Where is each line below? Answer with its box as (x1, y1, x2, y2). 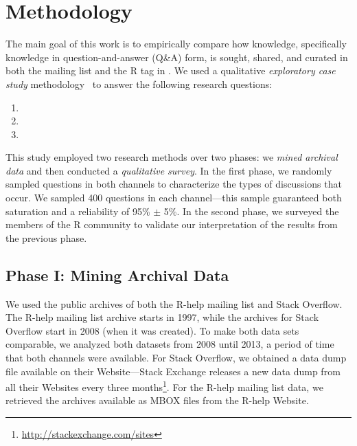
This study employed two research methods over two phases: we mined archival (5, 150, 338, 164)
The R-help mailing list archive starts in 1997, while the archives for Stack (5, 310, 319, 324)
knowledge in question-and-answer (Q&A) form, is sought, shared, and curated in (5, 49, 348, 64)
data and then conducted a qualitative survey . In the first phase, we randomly (5, 163, 332, 177)
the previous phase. (5, 230, 87, 245)
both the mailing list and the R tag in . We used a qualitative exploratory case (5, 63, 336, 78)
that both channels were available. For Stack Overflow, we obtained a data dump (5, 350, 347, 365)
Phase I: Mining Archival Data (5, 264, 229, 285)
